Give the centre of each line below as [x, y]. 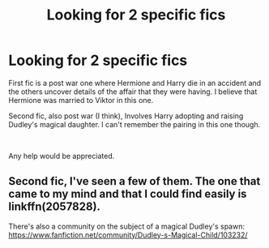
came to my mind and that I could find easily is [128, 194]
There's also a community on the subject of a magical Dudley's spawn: [127, 226]
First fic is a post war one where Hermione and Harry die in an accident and [135, 83]
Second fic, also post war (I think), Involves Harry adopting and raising [126, 116]
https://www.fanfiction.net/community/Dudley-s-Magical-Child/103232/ [128, 235]
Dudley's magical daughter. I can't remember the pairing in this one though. [134, 124]
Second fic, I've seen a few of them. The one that [134, 181]
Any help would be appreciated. [62, 156]
